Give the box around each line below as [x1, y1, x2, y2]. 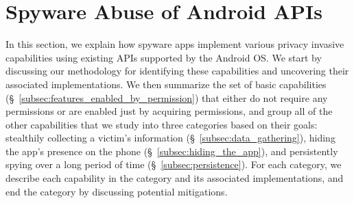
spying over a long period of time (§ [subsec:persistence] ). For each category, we [5, 157, 342, 172]
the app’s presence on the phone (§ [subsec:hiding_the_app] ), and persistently [5, 144, 338, 158]
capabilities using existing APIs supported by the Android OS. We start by [5, 50, 322, 64]
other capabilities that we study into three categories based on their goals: [5, 117, 318, 131]
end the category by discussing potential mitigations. [5, 184, 228, 198]
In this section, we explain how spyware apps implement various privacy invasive [5, 37, 344, 51]
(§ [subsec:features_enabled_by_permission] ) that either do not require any [5, 90, 328, 105]
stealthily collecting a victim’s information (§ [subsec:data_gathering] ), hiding [5, 131, 335, 145]
